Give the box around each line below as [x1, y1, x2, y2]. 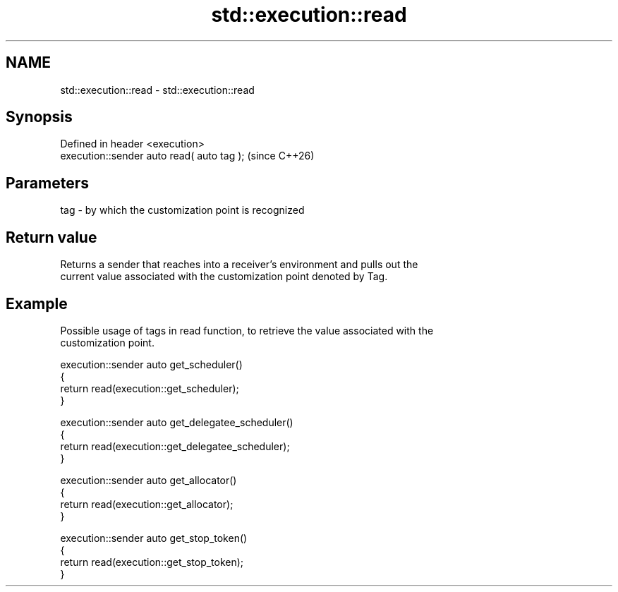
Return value [6, 228, 97, 246]
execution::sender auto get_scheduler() [60, 358, 243, 370]
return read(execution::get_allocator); [60, 497, 234, 510]
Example [6, 294, 68, 313]
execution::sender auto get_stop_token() [60, 531, 248, 544]
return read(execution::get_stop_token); [60, 555, 244, 568]
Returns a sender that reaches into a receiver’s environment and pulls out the [60, 258, 418, 271]
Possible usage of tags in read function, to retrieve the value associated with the [60, 324, 434, 337]
